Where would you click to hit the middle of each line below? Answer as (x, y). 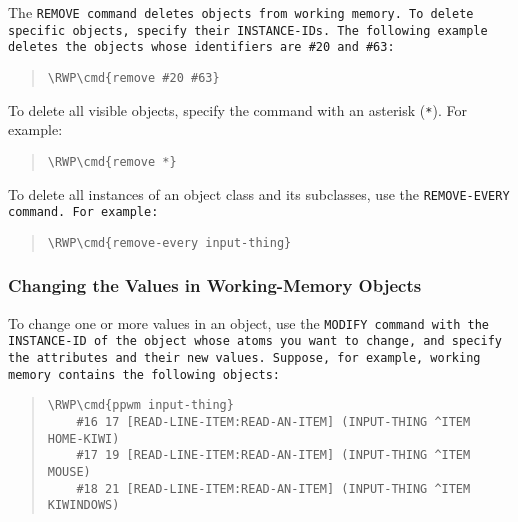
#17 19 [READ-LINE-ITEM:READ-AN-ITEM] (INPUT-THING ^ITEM (273, 455)
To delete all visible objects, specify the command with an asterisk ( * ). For (237, 109)
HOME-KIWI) (83, 438)
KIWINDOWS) (83, 505)
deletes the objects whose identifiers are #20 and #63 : (201, 47)
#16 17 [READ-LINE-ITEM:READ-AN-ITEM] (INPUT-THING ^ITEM (273, 422)
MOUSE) (69, 471)
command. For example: (83, 212)
